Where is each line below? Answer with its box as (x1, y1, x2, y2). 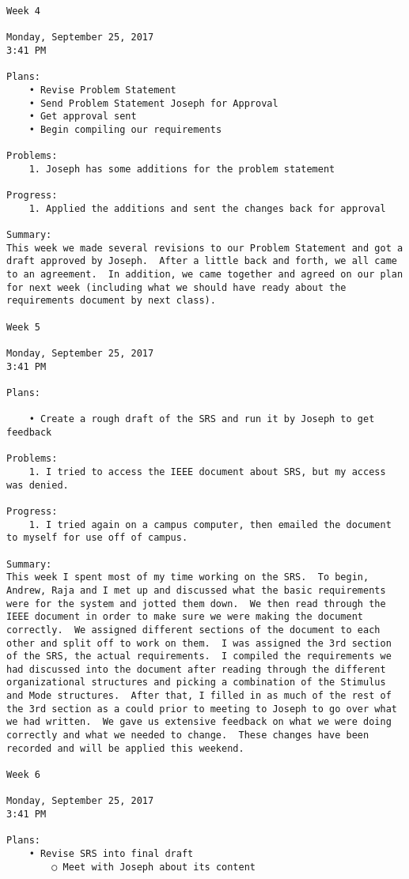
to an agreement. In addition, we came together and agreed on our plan (6, 269, 403, 281)
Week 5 (6, 321, 40, 333)
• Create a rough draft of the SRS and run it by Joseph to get (28, 413, 375, 425)
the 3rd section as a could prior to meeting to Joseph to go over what (6, 703, 397, 715)
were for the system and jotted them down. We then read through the (6, 598, 386, 609)
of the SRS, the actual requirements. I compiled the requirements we (6, 651, 392, 662)
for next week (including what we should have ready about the (6, 281, 347, 293)
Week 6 (6, 769, 40, 781)
